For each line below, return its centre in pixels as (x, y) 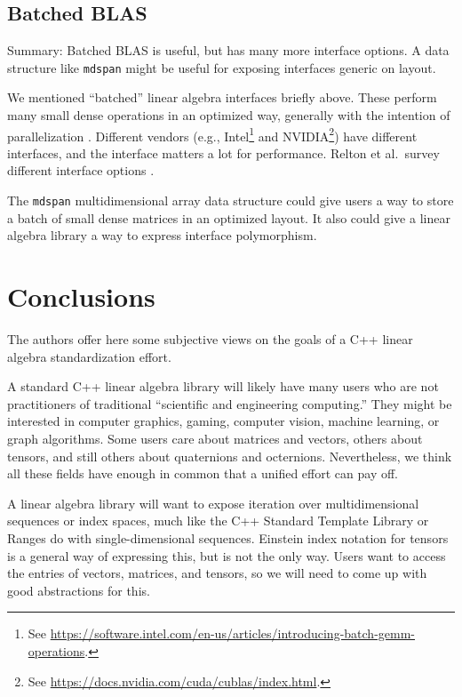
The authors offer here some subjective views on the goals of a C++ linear (210, 339)
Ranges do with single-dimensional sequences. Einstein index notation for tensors (228, 537)
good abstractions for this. (79, 590)
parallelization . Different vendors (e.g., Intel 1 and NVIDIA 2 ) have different (212, 134)
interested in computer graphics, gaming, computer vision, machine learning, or (223, 421)
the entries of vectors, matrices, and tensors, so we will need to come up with (217, 573)
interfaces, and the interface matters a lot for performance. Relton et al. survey (223, 152)
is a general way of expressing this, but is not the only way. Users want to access (227, 555)
